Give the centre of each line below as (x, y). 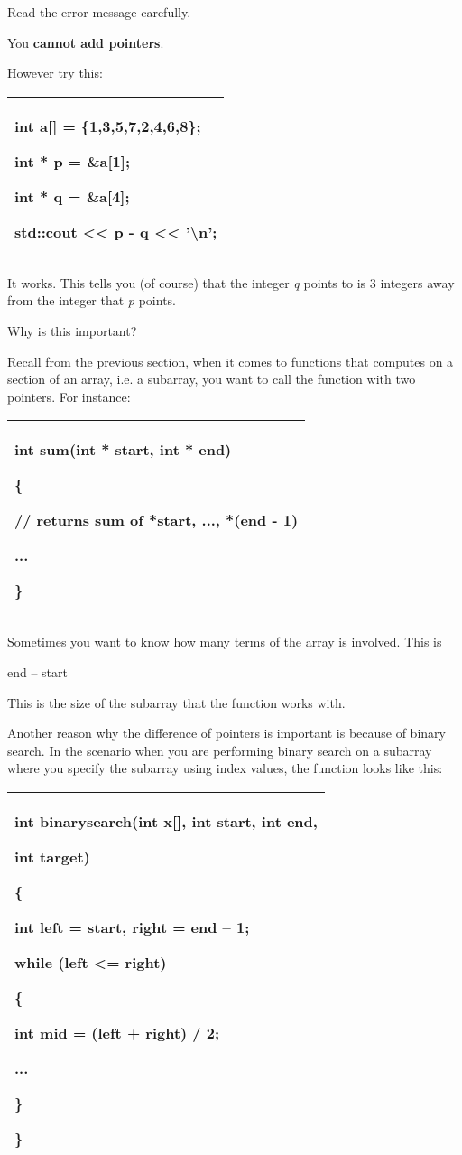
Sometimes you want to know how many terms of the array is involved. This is (225, 642)
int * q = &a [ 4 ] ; (72, 196)
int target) (52, 856)
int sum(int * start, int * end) (123, 450)
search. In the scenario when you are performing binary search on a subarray (220, 750)
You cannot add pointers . (86, 42)
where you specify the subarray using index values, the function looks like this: (225, 768)
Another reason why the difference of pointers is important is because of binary (226, 733)
